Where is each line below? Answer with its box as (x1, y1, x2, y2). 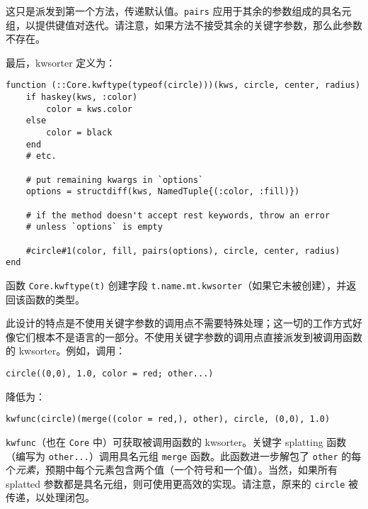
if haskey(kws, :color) (25, 92, 138, 103)
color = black (46, 128, 113, 138)
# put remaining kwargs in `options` (25, 174, 204, 185)
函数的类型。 (25, 291, 85, 306)
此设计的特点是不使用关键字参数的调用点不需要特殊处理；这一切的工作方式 (6, 315, 352, 330)
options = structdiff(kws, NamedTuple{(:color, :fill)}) (25, 186, 300, 197)
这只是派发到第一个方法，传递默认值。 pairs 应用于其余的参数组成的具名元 (6, 4, 352, 18)
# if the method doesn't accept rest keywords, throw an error (25, 210, 330, 220)
